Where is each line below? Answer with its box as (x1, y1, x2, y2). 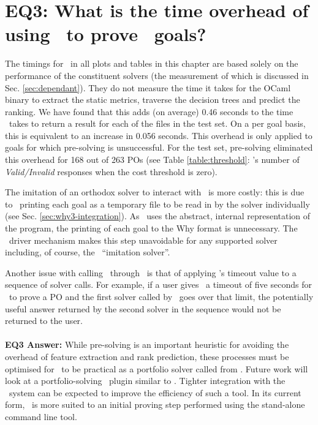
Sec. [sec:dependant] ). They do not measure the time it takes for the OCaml (5, 81, 291, 94)
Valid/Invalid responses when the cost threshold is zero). (5, 165, 218, 178)
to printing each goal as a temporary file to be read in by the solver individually (5, 197, 310, 210)
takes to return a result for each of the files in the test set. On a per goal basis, (9, 117, 306, 130)
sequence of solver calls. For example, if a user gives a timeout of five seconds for (5, 278, 312, 291)
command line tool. (5, 410, 77, 423)
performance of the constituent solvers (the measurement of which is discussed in (5, 69, 309, 81)
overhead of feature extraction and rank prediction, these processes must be (5, 350, 289, 363)
